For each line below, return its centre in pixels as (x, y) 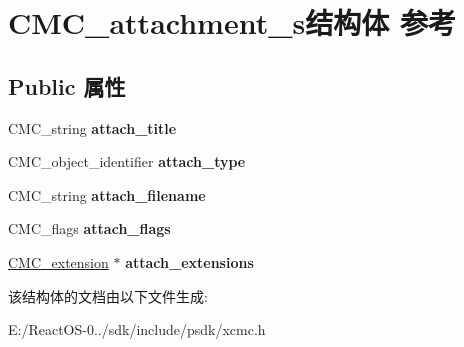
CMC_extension (58, 261)
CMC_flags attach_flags (89, 228)
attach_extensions (189, 261)
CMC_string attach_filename (107, 194)
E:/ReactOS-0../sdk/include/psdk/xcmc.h (137, 329)
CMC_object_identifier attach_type (127, 161)
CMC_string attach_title (92, 127)
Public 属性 (67, 85)
